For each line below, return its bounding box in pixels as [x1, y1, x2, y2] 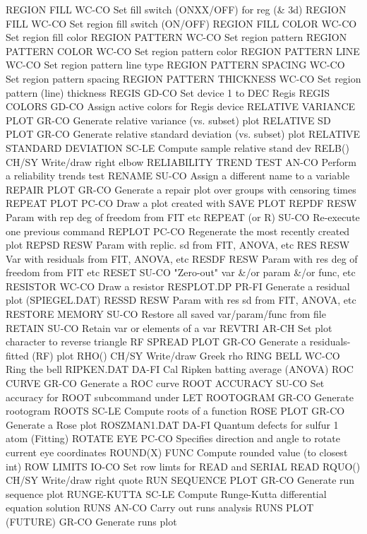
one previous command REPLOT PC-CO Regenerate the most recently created [6, 223, 350, 238]
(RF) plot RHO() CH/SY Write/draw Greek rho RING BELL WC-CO [32, 348, 340, 362]
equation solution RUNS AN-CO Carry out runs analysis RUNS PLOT [6, 500, 314, 515]
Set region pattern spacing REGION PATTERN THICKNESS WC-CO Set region [6, 71, 361, 85]
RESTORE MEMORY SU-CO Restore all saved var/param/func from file [6, 307, 326, 321]
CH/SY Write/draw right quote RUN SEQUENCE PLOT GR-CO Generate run [6, 473, 355, 487]
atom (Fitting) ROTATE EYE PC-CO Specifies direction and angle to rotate [6, 431, 340, 446]
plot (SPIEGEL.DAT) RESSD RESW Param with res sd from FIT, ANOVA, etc [6, 292, 356, 307]
